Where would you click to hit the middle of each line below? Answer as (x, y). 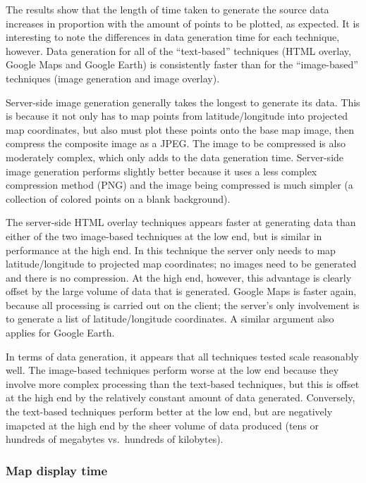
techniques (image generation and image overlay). (113, 78)
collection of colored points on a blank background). (118, 198)
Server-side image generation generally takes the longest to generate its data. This (183, 102)
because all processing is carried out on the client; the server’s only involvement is (183, 305)
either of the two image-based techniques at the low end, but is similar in (164, 236)
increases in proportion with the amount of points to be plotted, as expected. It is (183, 23)
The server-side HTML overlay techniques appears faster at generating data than (181, 222)
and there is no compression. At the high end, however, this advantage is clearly (179, 277)
